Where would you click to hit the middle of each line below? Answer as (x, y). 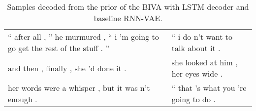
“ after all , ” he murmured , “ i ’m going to (83, 37)
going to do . (193, 99)
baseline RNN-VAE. (128, 18)
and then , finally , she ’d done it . (67, 68)
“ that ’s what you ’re (209, 88)
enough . (23, 99)
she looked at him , (205, 62)
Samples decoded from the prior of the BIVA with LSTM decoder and (128, 7)
